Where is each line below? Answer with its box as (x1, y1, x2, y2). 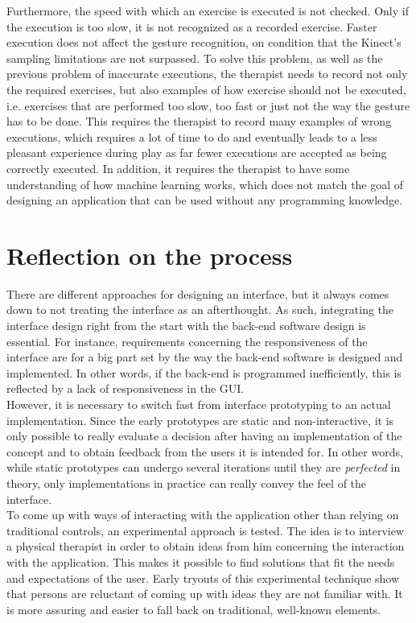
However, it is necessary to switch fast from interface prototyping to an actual (6, 396, 391, 412)
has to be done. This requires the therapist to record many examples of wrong (6, 113, 392, 130)
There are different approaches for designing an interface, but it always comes (6, 285, 389, 302)
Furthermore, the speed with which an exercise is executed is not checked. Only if (6, 2, 409, 19)
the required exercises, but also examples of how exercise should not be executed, (6, 80, 406, 97)
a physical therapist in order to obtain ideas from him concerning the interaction (6, 538, 405, 555)
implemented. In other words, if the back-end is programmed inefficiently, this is (6, 364, 402, 381)
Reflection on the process (6, 238, 293, 271)
